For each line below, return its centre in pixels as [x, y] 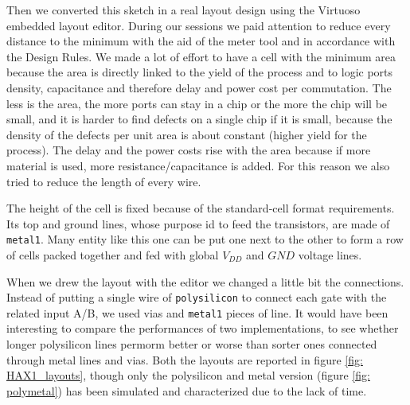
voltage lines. [330, 254]
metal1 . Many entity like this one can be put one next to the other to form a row [205, 239]
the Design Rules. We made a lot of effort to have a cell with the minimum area [201, 56]
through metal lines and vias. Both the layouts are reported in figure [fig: [185, 359]
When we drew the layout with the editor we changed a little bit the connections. [205, 281]
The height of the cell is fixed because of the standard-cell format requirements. [201, 208]
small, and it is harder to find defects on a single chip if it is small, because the [199, 119]
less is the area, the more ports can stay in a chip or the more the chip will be [197, 103]
